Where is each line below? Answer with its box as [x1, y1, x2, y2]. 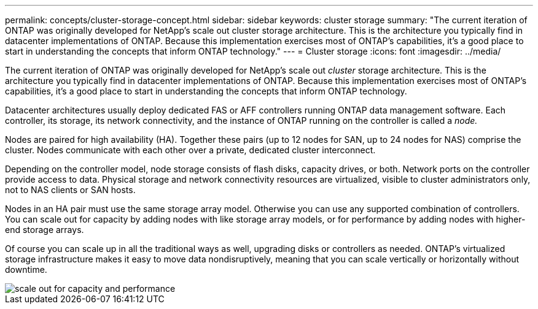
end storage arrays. [5, 224, 84, 235]
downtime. [5, 264, 47, 275]
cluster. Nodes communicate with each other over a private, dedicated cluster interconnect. [5, 145, 376, 155]
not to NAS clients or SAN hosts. [5, 185, 136, 195]
